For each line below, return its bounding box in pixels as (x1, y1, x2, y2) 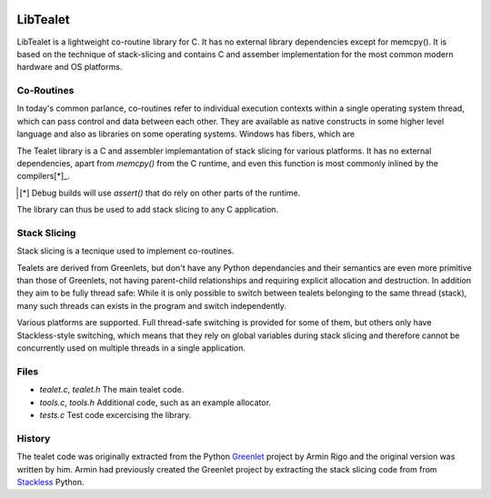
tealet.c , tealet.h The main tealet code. (39, 384, 185, 395)
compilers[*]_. (16, 171, 70, 182)
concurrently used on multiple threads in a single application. (16, 343, 245, 354)
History (16, 432, 51, 444)
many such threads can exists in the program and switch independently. (16, 300, 286, 311)
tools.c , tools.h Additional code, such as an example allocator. (39, 396, 272, 408)
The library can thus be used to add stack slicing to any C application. (16, 204, 279, 215)
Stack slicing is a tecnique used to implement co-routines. (16, 245, 235, 256)
